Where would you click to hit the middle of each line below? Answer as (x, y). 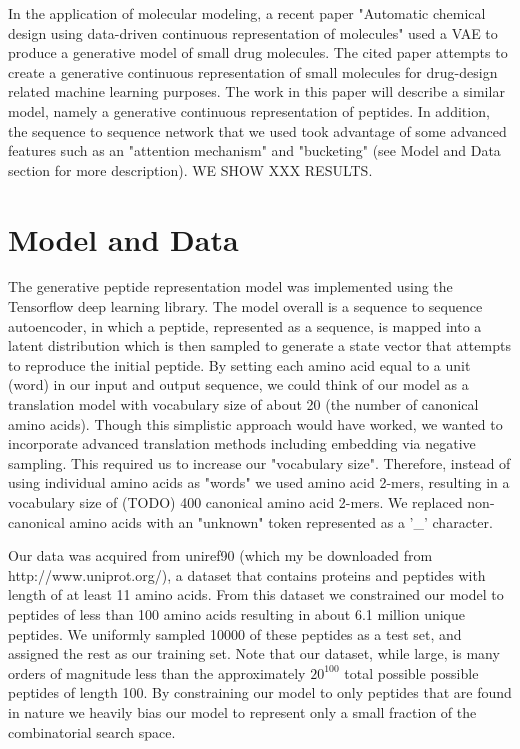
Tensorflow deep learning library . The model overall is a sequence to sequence (245, 306)
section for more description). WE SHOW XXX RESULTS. (190, 169)
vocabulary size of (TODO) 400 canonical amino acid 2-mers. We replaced (235, 502)
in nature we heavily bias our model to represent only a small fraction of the (242, 711)
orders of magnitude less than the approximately (157, 672)
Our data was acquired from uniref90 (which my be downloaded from (220, 555)
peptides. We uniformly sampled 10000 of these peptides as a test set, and (235, 633)
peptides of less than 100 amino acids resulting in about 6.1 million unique (237, 613)
